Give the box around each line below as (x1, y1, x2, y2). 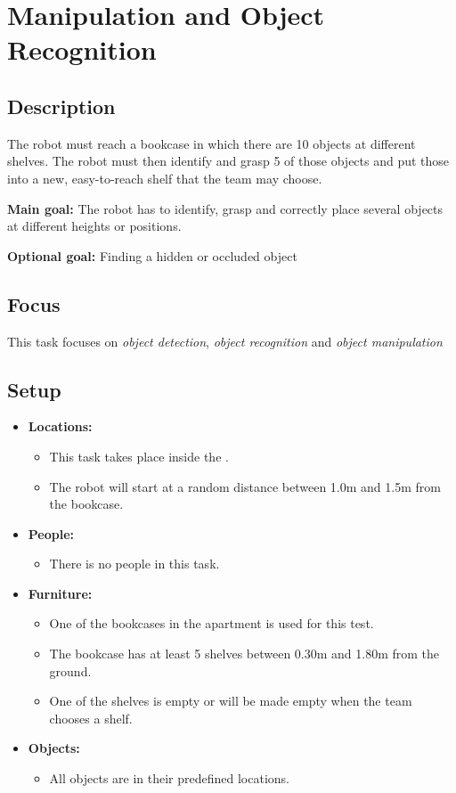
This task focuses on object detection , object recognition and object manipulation (7, 331, 443, 350)
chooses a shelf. (49, 708, 133, 727)
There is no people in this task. (49, 554, 220, 573)
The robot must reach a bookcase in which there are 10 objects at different (7, 134, 416, 152)
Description (7, 92, 116, 119)
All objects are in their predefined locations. (49, 769, 289, 788)
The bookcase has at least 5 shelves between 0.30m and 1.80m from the (49, 644, 440, 663)
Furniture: (28, 584, 93, 602)
